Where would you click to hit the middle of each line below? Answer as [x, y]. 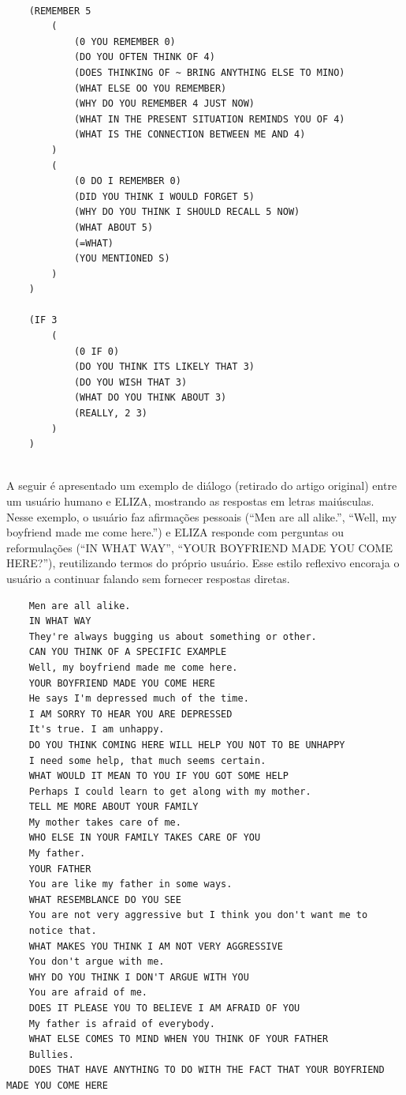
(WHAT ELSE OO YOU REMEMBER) [150, 88]
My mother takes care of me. [105, 822]
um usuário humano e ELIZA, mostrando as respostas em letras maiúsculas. [190, 501]
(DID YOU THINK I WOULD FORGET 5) [164, 196]
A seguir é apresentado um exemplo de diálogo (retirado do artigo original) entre [202, 485]
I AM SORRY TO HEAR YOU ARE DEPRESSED [130, 714]
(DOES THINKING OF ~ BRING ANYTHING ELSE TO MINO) [209, 72]
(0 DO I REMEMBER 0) [127, 181]
